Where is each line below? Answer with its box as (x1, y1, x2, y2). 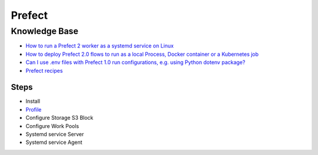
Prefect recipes (25, 67, 63, 74)
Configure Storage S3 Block (25, 114, 94, 122)
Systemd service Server (25, 131, 84, 138)
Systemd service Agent (25, 139, 82, 146)
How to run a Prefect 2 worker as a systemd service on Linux (25, 42, 174, 49)
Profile (25, 106, 42, 113)
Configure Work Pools (25, 122, 79, 129)
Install (25, 97, 41, 105)
